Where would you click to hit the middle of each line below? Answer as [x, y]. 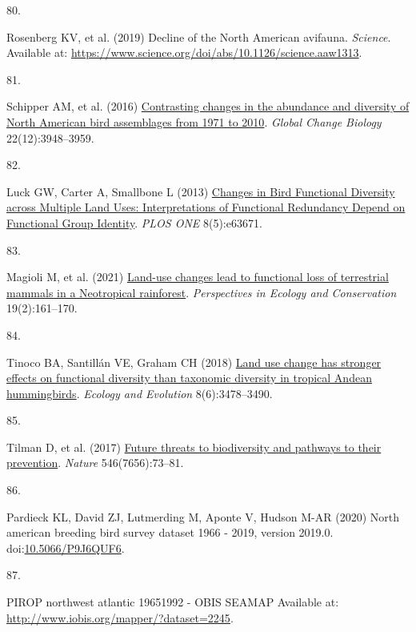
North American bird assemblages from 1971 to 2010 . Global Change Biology [194, 121]
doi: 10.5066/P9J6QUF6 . [66, 547]
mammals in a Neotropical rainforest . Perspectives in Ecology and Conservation [202, 292]
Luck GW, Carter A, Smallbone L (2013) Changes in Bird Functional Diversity [201, 191]
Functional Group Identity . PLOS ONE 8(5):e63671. [134, 222]
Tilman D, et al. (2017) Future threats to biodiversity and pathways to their [194, 447]
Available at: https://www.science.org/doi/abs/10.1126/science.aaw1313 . [184, 52]
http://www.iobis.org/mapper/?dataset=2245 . [120, 617]
